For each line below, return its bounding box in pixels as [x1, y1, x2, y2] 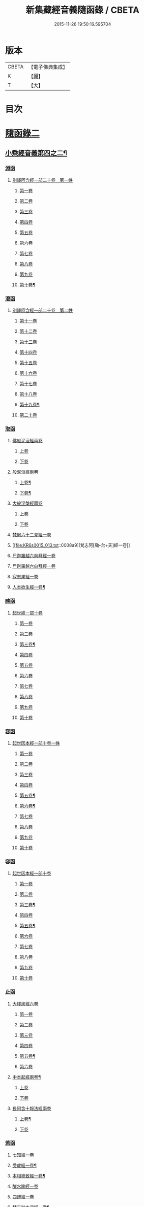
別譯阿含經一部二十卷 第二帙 [12, 307, 73, 313]
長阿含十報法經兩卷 [12, 1105, 52, 1111]
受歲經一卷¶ [12, 1162, 37, 1168]
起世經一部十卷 [12, 610, 43, 616]
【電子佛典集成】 [28, 64, 68, 70]
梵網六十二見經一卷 [12, 532, 52, 538]
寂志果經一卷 [12, 574, 38, 580]
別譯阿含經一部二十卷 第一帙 [12, 177, 73, 183]
